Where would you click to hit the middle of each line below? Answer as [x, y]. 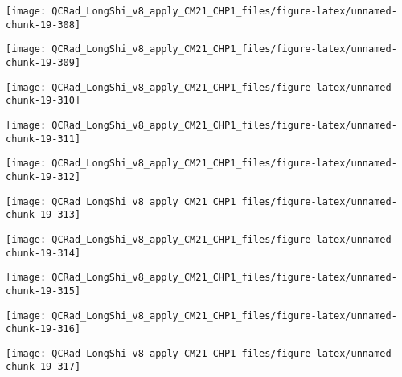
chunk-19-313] [43, 215]
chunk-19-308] [43, 25]
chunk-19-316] [43, 329]
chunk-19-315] [43, 291]
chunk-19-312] [43, 176]
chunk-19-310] [43, 101]
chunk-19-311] [43, 139]
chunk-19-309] [43, 62]
